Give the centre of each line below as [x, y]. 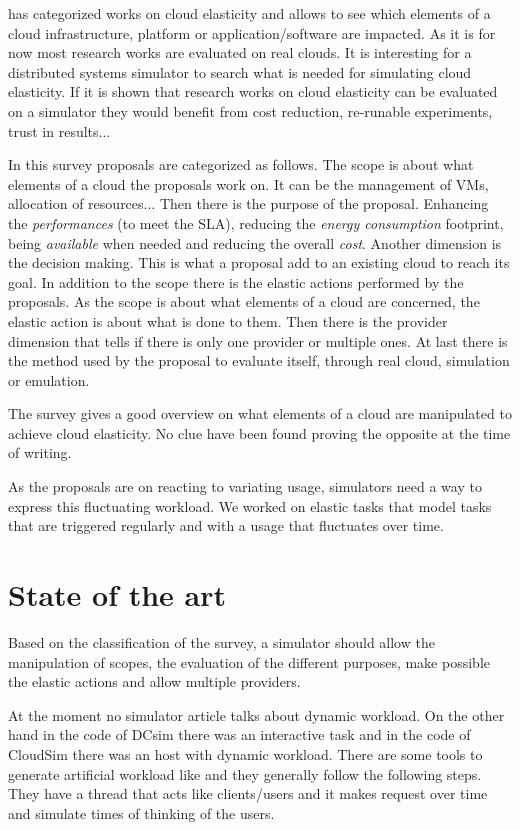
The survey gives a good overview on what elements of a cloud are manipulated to [260, 413]
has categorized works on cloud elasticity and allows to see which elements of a [249, 13]
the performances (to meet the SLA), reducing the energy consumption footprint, [256, 222]
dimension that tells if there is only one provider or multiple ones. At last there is [258, 340]
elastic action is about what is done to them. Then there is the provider [228, 320]
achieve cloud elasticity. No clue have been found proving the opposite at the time [259, 432]
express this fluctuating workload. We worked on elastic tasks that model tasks [250, 505]
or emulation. [49, 379]
